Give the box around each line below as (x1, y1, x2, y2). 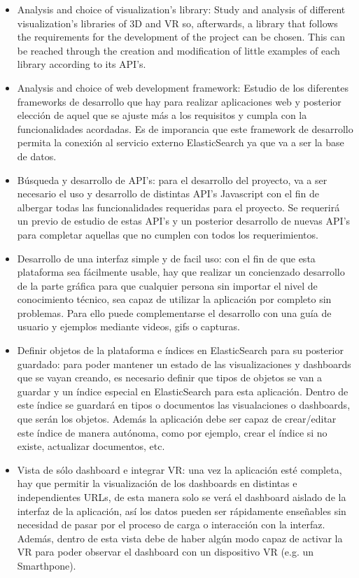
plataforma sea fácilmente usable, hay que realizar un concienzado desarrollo (17, 265, 345, 279)
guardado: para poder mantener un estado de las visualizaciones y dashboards (17, 356, 351, 371)
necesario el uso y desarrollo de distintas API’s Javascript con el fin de (17, 186, 319, 201)
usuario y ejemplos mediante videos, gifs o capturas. (17, 319, 240, 334)
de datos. (17, 148, 57, 163)
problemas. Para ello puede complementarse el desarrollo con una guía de (17, 305, 332, 320)
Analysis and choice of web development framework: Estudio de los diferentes (17, 80, 349, 94)
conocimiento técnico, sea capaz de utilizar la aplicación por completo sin (17, 292, 332, 306)
